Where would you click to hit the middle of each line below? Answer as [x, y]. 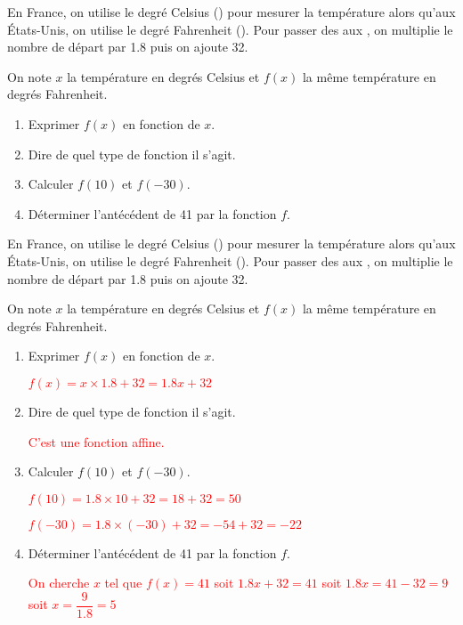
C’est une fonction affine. [96, 441]
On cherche [59, 583]
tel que [123, 583]
